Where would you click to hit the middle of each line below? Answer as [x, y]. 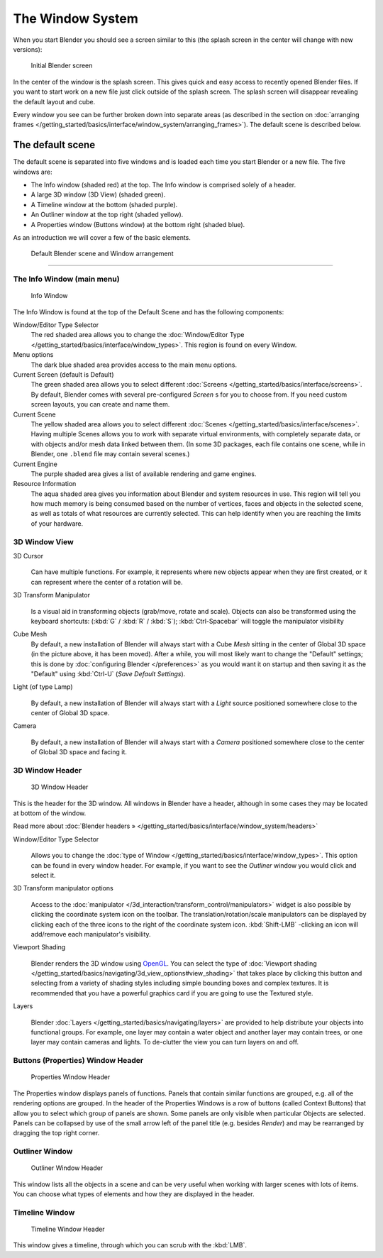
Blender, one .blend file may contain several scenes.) [110, 454]
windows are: [33, 172]
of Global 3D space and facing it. [79, 752]
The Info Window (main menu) [66, 279]
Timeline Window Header [68, 1229]
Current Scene [34, 414]
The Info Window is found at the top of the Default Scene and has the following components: [149, 311]
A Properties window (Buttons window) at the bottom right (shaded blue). [138, 224]
